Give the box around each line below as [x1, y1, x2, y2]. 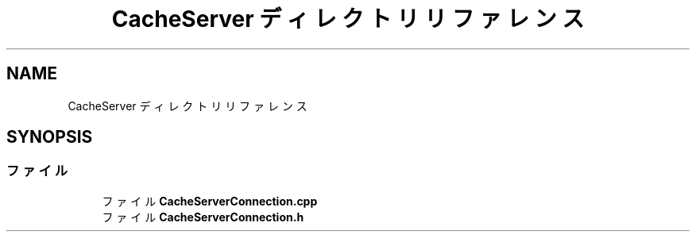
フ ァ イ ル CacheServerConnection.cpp [102, 194, 318, 208]
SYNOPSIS [6, 127, 93, 148]
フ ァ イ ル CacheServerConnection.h [102, 209, 304, 224]
